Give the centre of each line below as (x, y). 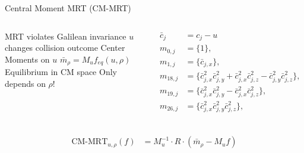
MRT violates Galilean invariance (66, 36)
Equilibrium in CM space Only (61, 72)
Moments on (27, 59)
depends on (25, 83)
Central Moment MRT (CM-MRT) (68, 8)
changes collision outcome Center (65, 48)
